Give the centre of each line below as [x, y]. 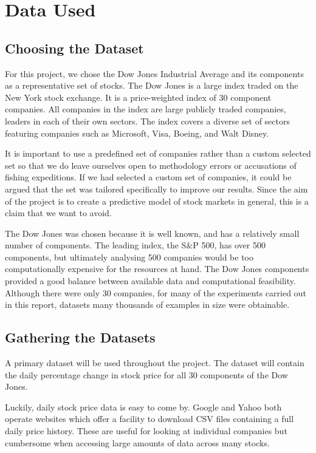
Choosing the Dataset [74, 48]
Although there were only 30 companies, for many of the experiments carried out [156, 292]
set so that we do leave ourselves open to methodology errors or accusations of [151, 165]
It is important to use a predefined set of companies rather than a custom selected [158, 153]
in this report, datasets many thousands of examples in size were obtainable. [147, 305]
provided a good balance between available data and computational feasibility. [150, 281]
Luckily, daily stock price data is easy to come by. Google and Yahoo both [143, 407]
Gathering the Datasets [80, 337]
